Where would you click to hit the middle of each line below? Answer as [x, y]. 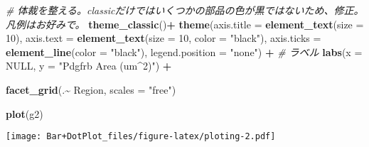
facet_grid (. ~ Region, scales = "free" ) [91, 89]
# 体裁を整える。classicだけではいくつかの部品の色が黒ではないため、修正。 [185, 10]
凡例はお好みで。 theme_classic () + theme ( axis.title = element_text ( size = [185, 24]
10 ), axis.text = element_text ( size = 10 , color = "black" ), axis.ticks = [164, 38]
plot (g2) [25, 113]
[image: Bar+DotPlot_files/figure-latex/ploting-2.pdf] [141, 137]
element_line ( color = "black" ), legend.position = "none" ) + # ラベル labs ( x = [184, 51]
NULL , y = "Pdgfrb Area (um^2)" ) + [89, 66]
